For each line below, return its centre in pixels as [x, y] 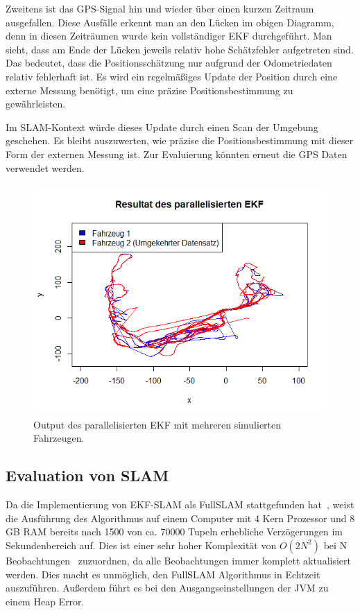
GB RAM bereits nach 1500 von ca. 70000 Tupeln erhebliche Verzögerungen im [174, 532]
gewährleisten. [36, 104]
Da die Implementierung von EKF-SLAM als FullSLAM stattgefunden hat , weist [180, 504]
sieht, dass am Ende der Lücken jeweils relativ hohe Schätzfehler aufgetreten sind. [180, 49]
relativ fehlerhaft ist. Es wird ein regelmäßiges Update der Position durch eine [172, 76]
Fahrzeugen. [59, 438]
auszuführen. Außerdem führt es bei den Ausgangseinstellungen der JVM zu [167, 588]
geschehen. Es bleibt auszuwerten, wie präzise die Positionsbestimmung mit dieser [180, 140]
